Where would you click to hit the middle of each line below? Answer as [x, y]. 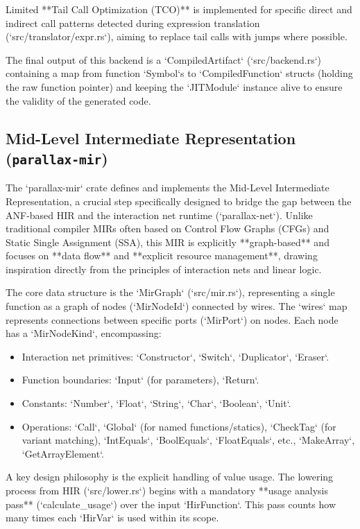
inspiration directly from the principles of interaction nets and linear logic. [164, 269]
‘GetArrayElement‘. [63, 453]
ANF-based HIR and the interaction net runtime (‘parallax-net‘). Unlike [159, 215]
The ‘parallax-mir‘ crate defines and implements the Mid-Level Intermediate [168, 188]
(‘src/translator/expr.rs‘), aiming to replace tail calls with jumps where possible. [177, 36]
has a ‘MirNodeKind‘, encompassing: [84, 333]
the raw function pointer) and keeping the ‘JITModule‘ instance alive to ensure [174, 86]
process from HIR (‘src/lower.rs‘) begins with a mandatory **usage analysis [167, 491]
